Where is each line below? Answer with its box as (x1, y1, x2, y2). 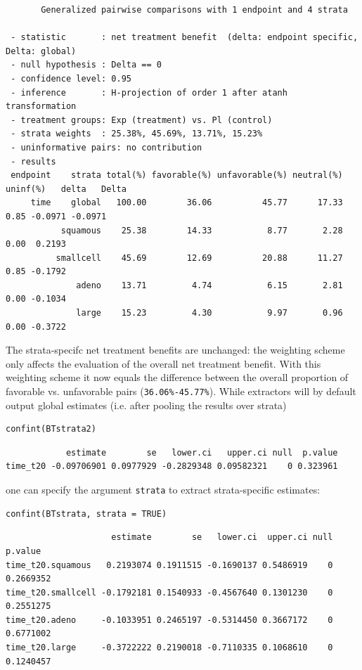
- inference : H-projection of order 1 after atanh (11, 87, 287, 98)
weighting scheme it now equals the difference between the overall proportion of (6, 370, 349, 385)
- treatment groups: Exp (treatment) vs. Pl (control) (11, 115, 273, 125)
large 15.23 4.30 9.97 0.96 (76, 308, 343, 318)
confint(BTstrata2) (6, 424, 96, 434)
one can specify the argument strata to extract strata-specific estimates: (6, 482, 321, 497)
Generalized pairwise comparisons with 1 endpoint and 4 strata (41, 5, 348, 15)
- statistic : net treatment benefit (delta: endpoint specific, (11, 32, 358, 43)
